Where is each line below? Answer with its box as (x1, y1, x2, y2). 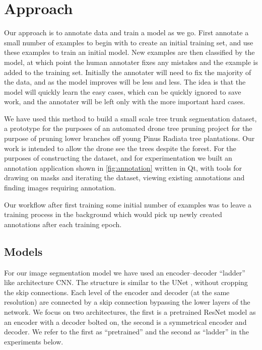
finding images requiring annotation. (4, 182, 116, 193)
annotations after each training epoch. (4, 219, 122, 229)
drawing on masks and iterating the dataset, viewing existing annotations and (4, 172, 245, 183)
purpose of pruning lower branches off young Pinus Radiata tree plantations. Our (4, 133, 255, 144)
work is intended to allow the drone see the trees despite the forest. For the (4, 143, 236, 153)
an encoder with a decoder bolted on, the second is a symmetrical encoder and (4, 316, 247, 327)
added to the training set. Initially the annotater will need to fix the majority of (4, 66, 251, 77)
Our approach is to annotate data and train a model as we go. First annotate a (4, 27, 249, 38)
